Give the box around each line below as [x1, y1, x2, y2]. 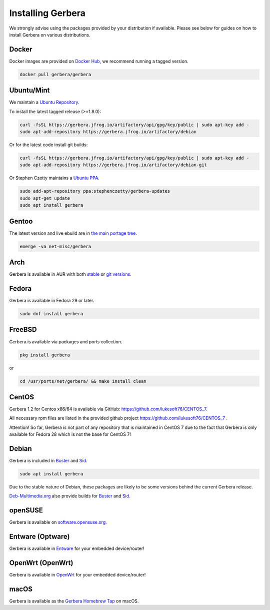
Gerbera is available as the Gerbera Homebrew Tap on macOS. [9, 598, 139, 604]
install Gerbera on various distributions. [9, 32, 90, 38]
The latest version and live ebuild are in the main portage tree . [9, 230, 137, 236]
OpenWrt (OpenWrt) [9, 558, 73, 567]
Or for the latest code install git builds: [9, 142, 88, 148]
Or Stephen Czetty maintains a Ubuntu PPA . [9, 175, 99, 181]
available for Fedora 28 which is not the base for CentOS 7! [9, 431, 131, 437]
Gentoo [9, 217, 33, 225]
